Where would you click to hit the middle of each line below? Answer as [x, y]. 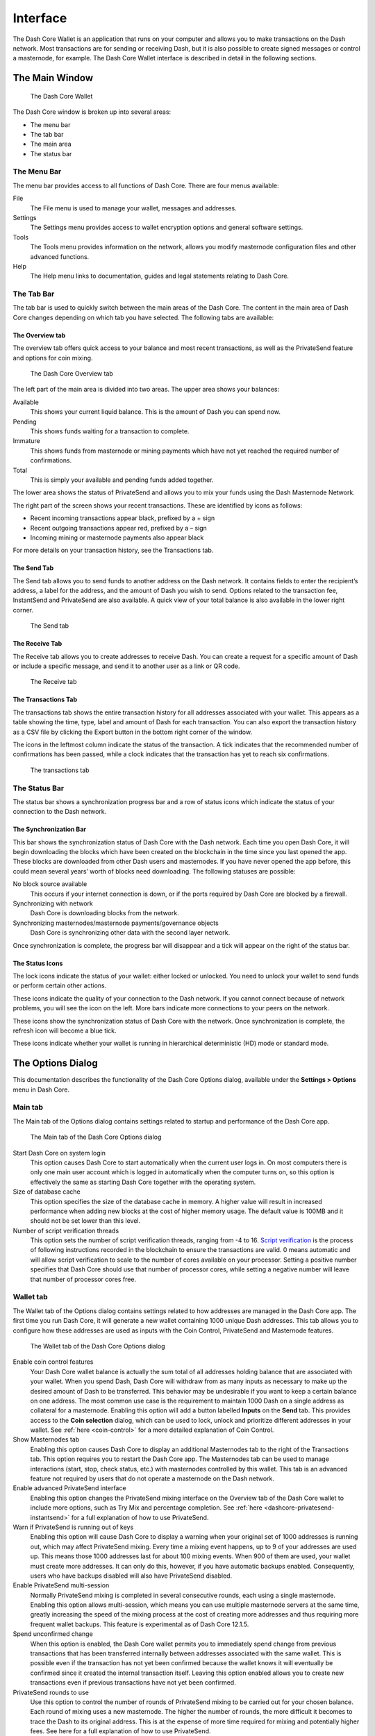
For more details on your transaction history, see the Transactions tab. [113, 550]
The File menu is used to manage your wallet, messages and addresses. [133, 208]
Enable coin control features [53, 1362]
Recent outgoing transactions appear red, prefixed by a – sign [119, 528]
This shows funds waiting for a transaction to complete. [110, 431]
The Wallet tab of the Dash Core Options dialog [98, 1346]
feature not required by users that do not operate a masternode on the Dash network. [152, 1478]
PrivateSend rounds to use [51, 1692]
